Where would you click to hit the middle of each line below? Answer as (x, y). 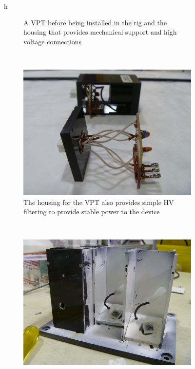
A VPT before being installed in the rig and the (95, 22)
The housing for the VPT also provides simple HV (99, 202)
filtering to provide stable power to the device (92, 212)
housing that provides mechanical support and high (100, 32)
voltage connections (53, 41)
